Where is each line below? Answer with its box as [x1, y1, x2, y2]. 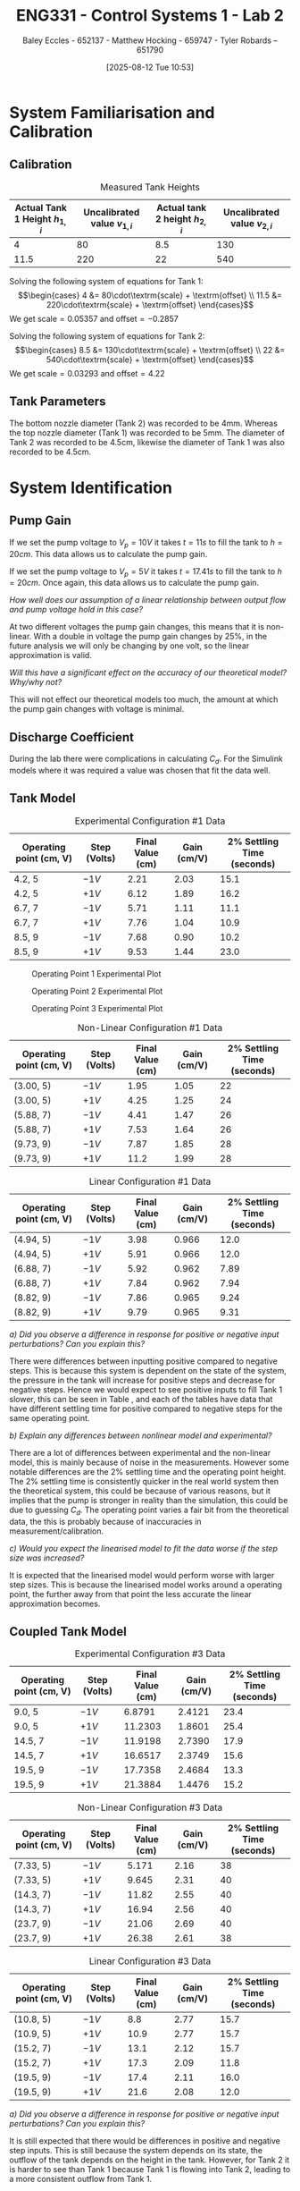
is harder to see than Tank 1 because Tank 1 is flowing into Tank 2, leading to [9, 2164, 291, 2175]
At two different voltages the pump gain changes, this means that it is [9, 622, 265, 632]
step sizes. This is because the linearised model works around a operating [9, 1579, 283, 1590]
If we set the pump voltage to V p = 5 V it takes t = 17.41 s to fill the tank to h [9, 565, 283, 579]
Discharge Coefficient [9, 730, 134, 745]
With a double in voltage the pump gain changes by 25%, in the [33, 631, 268, 642]
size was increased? [9, 1552, 85, 1563]
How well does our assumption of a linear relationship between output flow [9, 595, 287, 605]
